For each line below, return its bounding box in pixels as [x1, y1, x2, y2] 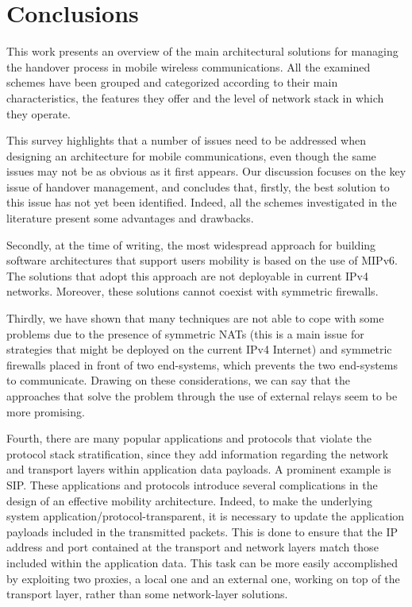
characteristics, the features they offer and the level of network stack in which [6, 89, 384, 106]
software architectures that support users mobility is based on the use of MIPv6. [6, 252, 398, 269]
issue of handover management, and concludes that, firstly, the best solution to [6, 178, 390, 195]
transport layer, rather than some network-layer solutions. [6, 586, 288, 602]
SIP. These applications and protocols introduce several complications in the [6, 476, 378, 493]
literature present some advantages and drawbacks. [6, 210, 254, 226]
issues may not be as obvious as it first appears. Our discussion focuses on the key [6, 163, 406, 180]
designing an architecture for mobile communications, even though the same [6, 147, 376, 164]
